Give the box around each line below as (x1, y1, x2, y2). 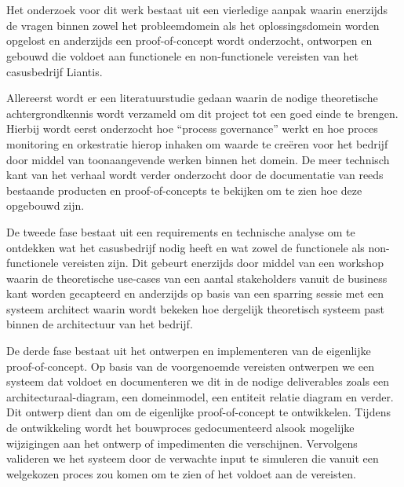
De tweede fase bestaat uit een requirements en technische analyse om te (6, 223, 355, 240)
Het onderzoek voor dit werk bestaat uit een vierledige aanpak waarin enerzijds (6, 2, 388, 18)
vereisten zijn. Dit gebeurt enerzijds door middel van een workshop (62, 254, 384, 271)
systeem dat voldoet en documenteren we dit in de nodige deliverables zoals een (6, 373, 389, 390)
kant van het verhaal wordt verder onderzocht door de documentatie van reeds (6, 167, 384, 183)
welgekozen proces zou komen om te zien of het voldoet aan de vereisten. (6, 465, 356, 482)
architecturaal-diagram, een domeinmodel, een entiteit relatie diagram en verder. (6, 388, 394, 405)
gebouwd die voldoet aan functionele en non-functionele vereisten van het (6, 47, 359, 64)
